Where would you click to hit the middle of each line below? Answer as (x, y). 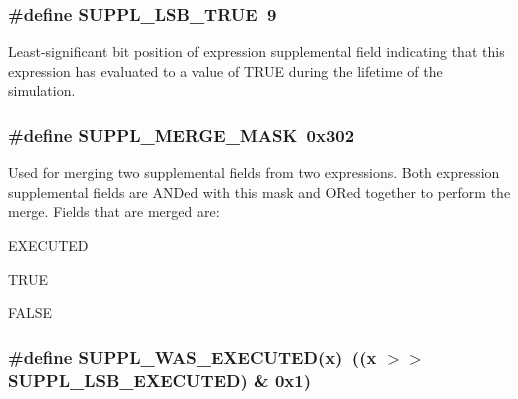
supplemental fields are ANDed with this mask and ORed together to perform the (259, 191)
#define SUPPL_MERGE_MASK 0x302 (181, 134)
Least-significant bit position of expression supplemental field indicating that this (256, 51)
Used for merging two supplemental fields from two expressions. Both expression (254, 172)
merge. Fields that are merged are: (114, 211)
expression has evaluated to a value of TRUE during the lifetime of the (225, 70)
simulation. (42, 90)
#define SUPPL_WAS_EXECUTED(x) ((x (192, 356)
